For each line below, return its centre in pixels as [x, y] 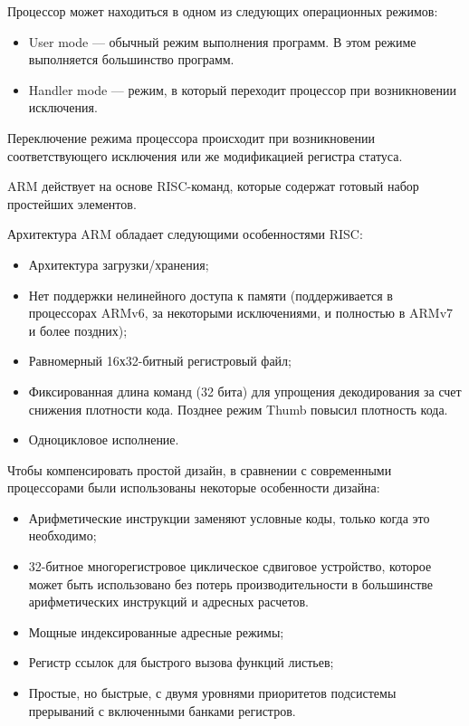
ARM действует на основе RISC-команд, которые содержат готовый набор [213, 186]
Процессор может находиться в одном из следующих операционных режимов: [223, 11]
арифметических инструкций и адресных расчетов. [168, 602]
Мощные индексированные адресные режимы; [156, 631]
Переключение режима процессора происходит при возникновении [191, 137]
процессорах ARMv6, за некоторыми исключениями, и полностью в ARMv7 [241, 313]
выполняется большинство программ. [131, 59]
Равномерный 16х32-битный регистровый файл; [160, 361]
